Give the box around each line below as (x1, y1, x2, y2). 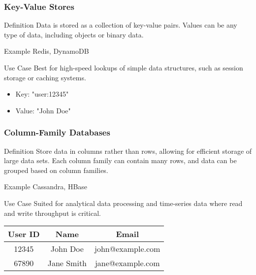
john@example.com (95, 243, 160, 255)
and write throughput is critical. (4, 207, 101, 218)
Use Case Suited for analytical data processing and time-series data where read (4, 198, 243, 208)
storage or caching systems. (4, 72, 86, 82)
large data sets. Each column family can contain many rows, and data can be (4, 155, 237, 166)
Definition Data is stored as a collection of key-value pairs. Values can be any (4, 20, 237, 30)
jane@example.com (95, 257, 160, 269)
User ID (8, 228, 40, 240)
